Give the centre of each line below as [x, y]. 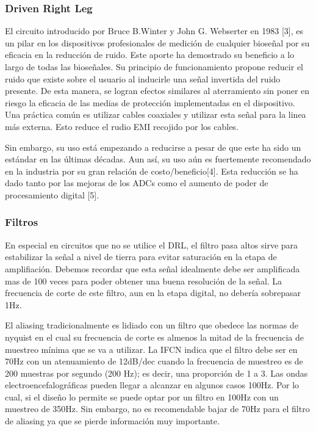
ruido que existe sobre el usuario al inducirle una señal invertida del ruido [143, 78]
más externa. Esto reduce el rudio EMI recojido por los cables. [122, 126]
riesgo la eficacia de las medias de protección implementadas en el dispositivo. [150, 102]
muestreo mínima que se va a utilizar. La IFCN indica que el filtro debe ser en [151, 349]
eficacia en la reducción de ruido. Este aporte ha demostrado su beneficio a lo [150, 55]
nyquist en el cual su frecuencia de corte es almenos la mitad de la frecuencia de [154, 337]
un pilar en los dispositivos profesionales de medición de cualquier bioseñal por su [157, 42]
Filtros [22, 222]
